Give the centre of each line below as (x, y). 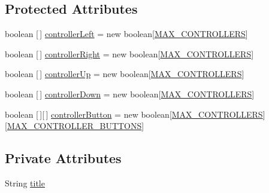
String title (25, 183)
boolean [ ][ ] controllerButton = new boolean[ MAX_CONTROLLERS (134, 114)
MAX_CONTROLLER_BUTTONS (74, 126)
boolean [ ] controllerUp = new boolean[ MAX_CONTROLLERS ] (125, 74)
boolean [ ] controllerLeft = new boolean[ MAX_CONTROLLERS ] (126, 34)
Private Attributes (63, 158)
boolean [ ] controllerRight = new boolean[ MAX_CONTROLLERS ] (129, 53)
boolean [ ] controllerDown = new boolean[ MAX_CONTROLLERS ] (130, 94)
